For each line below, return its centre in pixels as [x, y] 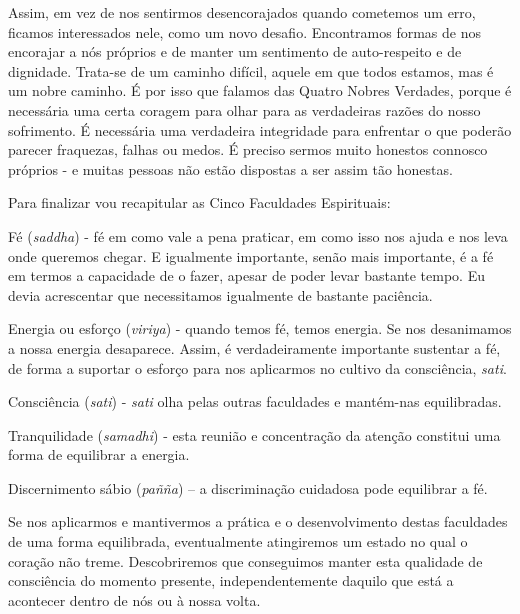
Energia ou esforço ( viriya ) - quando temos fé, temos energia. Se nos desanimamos [260, 328]
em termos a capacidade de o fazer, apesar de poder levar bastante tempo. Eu [246, 275]
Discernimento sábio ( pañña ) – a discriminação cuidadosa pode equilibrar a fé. [248, 487]
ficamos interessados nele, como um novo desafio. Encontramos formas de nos [244, 31]
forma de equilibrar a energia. [99, 454]
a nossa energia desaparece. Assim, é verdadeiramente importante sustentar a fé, [254, 347]
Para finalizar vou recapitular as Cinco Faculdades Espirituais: [199, 202]
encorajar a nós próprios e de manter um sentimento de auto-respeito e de [235, 51]
